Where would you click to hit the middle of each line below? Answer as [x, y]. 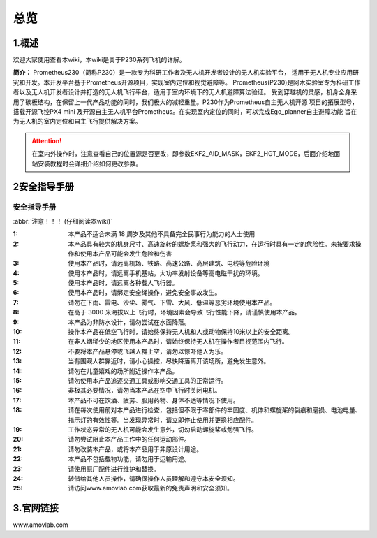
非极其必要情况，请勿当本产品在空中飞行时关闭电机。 [145, 391]
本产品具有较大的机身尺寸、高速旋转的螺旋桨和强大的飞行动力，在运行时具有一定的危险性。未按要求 [212, 244]
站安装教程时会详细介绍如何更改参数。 [87, 163]
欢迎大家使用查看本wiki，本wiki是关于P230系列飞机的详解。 [99, 60]
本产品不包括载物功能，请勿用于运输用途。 [129, 459]
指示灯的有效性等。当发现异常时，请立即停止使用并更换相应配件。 [163, 420]
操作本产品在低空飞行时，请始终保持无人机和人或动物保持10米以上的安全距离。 [181, 332]
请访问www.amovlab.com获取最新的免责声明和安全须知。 [151, 488]
